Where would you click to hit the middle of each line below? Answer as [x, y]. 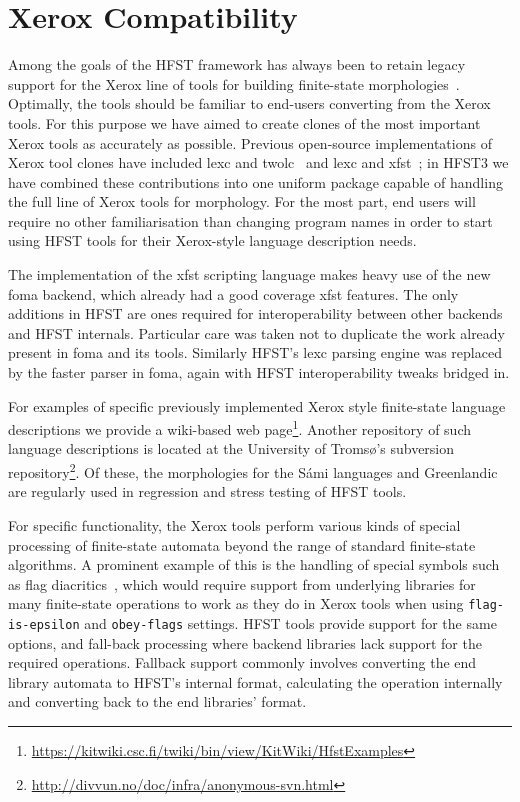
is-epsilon [44, 624]
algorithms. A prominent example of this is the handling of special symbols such [254, 564]
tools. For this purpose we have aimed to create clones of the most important [244, 122]
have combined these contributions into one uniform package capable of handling [255, 181]
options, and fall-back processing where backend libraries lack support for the [245, 642]
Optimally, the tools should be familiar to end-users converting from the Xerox [249, 103]
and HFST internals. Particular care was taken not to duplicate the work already [257, 332]
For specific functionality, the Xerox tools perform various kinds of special [234, 524]
